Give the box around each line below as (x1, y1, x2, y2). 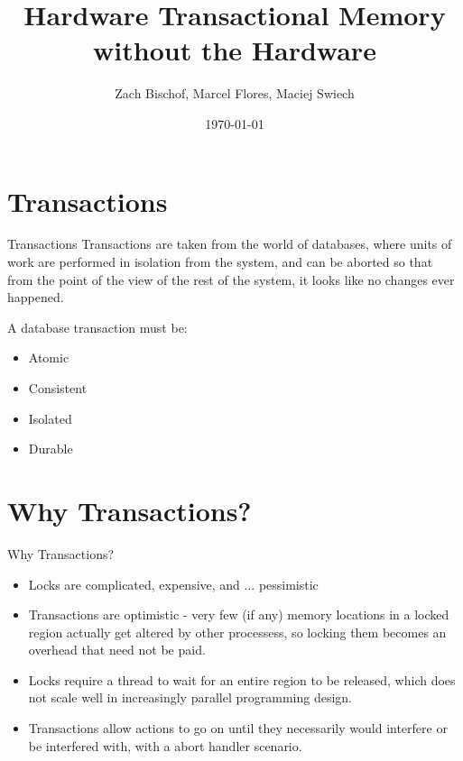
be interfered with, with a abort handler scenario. (28, 736, 302, 755)
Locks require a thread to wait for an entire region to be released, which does (28, 670, 456, 689)
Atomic (28, 348, 69, 367)
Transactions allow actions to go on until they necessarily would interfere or (28, 719, 448, 738)
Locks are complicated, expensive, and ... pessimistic (28, 574, 319, 593)
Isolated (28, 408, 72, 427)
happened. (7, 288, 64, 307)
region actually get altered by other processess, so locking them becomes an (28, 622, 447, 641)
